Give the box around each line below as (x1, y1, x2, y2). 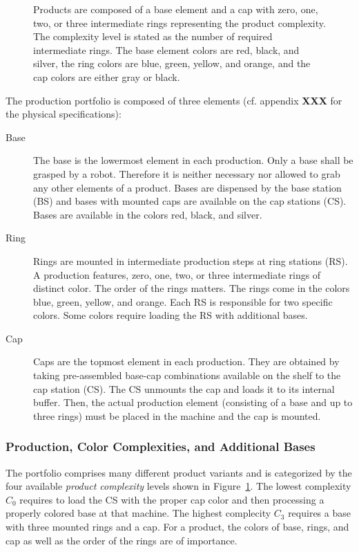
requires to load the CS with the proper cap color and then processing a (19, 492, 324, 506)
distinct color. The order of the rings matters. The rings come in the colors (33, 281, 350, 295)
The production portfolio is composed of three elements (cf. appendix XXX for (6, 93, 342, 107)
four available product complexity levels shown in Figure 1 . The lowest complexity (6, 479, 351, 493)
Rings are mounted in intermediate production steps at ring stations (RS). (33, 253, 348, 268)
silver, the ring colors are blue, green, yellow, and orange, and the (33, 56, 311, 71)
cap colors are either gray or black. (33, 69, 180, 84)
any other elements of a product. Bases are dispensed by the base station (33, 180, 342, 194)
